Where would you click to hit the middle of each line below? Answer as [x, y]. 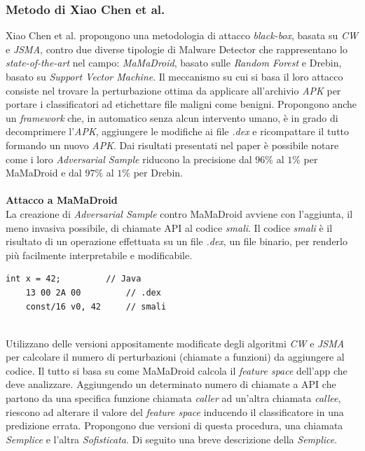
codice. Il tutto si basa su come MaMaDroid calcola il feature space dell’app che [177, 370]
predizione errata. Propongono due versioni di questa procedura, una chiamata [174, 425]
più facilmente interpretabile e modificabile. [99, 255]
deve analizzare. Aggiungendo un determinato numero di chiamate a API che [171, 384]
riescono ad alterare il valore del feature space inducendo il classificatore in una [175, 411]
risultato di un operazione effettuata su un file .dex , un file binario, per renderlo [177, 241]
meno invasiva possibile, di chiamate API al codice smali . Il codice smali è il [169, 227]
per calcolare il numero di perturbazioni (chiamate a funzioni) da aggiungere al [175, 357]
